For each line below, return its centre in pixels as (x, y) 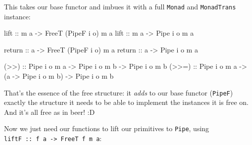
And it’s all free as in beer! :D (50, 112)
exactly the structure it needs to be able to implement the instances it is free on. (126, 102)
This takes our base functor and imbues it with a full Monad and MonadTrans (120, 6)
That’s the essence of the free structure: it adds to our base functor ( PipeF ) (119, 92)
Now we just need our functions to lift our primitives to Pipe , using (107, 128)
